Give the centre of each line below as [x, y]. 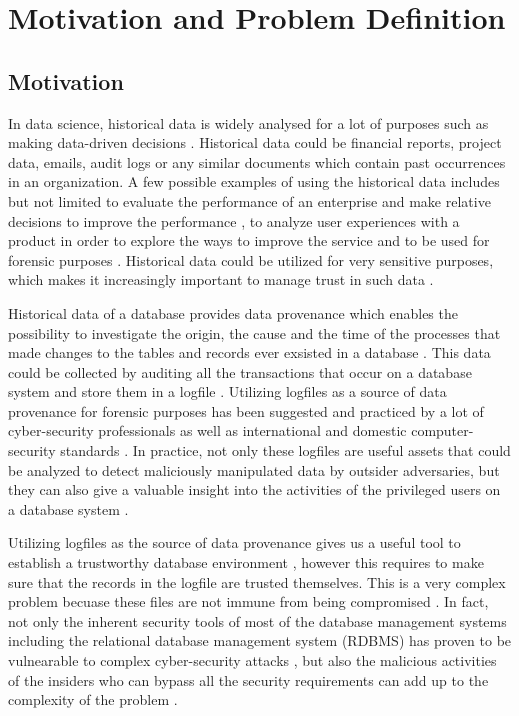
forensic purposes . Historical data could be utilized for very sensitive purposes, [251, 259]
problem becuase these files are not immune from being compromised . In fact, [248, 601]
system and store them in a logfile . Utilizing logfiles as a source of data [227, 391]
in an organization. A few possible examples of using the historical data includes [254, 181]
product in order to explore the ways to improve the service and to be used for [249, 240]
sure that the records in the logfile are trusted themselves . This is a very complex [257, 581]
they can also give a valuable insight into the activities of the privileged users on [254, 489]
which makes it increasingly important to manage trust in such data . [221, 279]
